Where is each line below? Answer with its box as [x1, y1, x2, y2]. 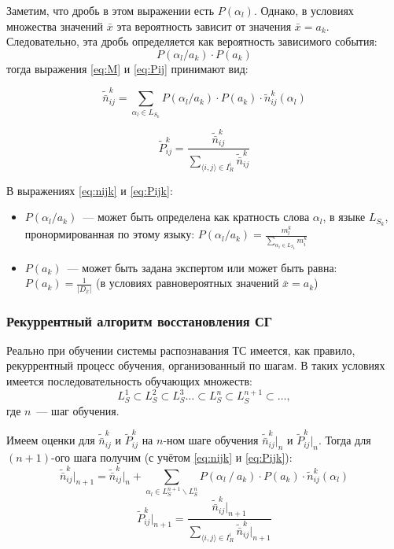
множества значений [6, 17, 104, 34]
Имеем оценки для [6, 432, 95, 448]
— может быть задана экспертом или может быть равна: [67, 259, 337, 275]
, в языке [322, 208, 366, 225]
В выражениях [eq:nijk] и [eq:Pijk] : [6, 182, 173, 198]
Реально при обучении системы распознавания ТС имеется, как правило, [6, 341, 355, 358]
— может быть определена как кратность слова [83, 208, 310, 225]
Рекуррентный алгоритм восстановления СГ [6, 311, 273, 330]
